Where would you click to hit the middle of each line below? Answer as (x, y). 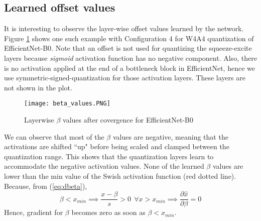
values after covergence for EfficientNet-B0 (128, 120)
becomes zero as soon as (108, 212)
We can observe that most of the (54, 136)
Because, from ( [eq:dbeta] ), (46, 186)
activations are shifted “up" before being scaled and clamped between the (117, 146)
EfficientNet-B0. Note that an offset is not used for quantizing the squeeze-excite (128, 48)
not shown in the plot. (38, 87)
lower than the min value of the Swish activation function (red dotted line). (120, 176)
